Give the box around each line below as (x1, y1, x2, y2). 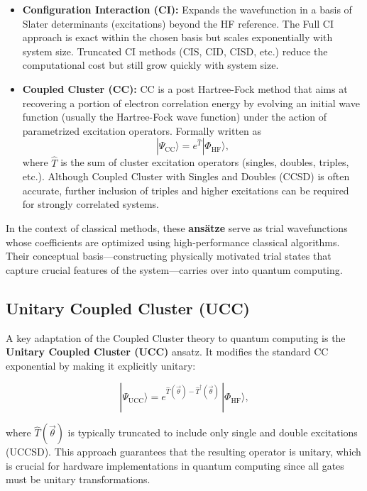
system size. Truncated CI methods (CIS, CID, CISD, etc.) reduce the (22, 43, 328, 58)
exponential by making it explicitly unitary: (6, 358, 196, 373)
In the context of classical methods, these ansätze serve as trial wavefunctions (6, 220, 348, 235)
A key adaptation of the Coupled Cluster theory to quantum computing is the (6, 330, 346, 345)
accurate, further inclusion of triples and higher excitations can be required (22, 182, 349, 197)
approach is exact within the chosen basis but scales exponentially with (22, 30, 333, 45)
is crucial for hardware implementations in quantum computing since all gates (6, 458, 344, 473)
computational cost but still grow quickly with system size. (22, 57, 279, 72)
